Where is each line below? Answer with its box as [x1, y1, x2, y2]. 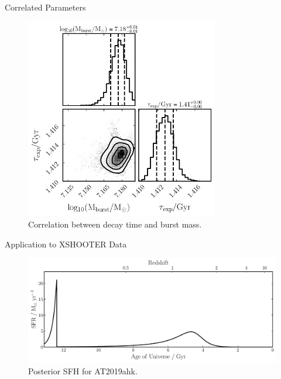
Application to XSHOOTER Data [5, 237, 127, 250]
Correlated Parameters [5, 1, 86, 13]
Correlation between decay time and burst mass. [28, 218, 202, 230]
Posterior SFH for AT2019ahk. [28, 365, 138, 377]
